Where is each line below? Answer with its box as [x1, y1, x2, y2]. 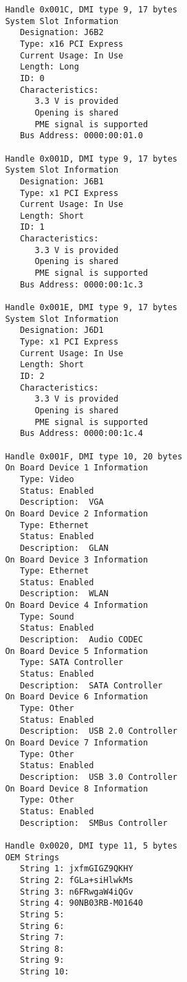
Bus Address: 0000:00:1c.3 [19, 279, 143, 290]
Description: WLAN [19, 589, 109, 599]
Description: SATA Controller [19, 680, 163, 690]
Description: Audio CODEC [19, 635, 143, 645]
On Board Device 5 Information [5, 646, 148, 656]
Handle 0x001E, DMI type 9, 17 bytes [5, 303, 177, 313]
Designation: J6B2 [19, 28, 104, 38]
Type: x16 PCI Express [19, 39, 124, 49]
